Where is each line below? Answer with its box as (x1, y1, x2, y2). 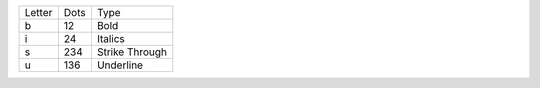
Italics (96, 32, 125, 45)
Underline (96, 58, 144, 72)
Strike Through (96, 45, 168, 59)
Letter (24, 6, 53, 19)
